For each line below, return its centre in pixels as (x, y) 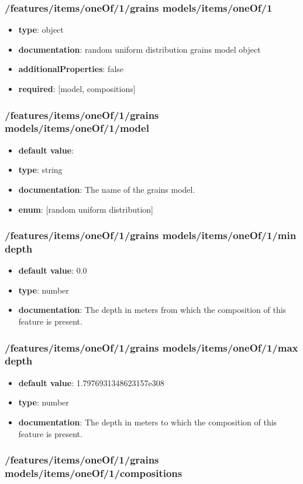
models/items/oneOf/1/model (77, 128)
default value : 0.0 (53, 270)
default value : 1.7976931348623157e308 (91, 382)
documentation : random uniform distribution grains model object (140, 49)
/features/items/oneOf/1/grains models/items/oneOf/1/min (151, 235)
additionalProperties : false (71, 69)
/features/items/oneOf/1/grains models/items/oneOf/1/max (151, 347)
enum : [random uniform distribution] (86, 209)
